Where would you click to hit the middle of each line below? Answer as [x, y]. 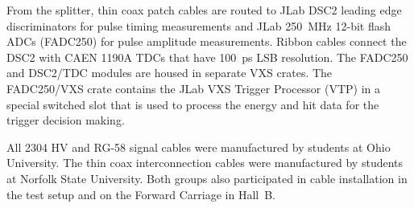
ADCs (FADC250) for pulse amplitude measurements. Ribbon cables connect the [207, 41]
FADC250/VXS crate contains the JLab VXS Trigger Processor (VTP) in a [193, 88]
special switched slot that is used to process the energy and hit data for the [193, 104]
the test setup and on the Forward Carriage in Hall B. [141, 194]
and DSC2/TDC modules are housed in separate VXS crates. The [170, 73]
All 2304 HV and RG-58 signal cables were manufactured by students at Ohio [199, 147]
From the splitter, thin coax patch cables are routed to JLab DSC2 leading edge [204, 10]
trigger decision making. [66, 120]
